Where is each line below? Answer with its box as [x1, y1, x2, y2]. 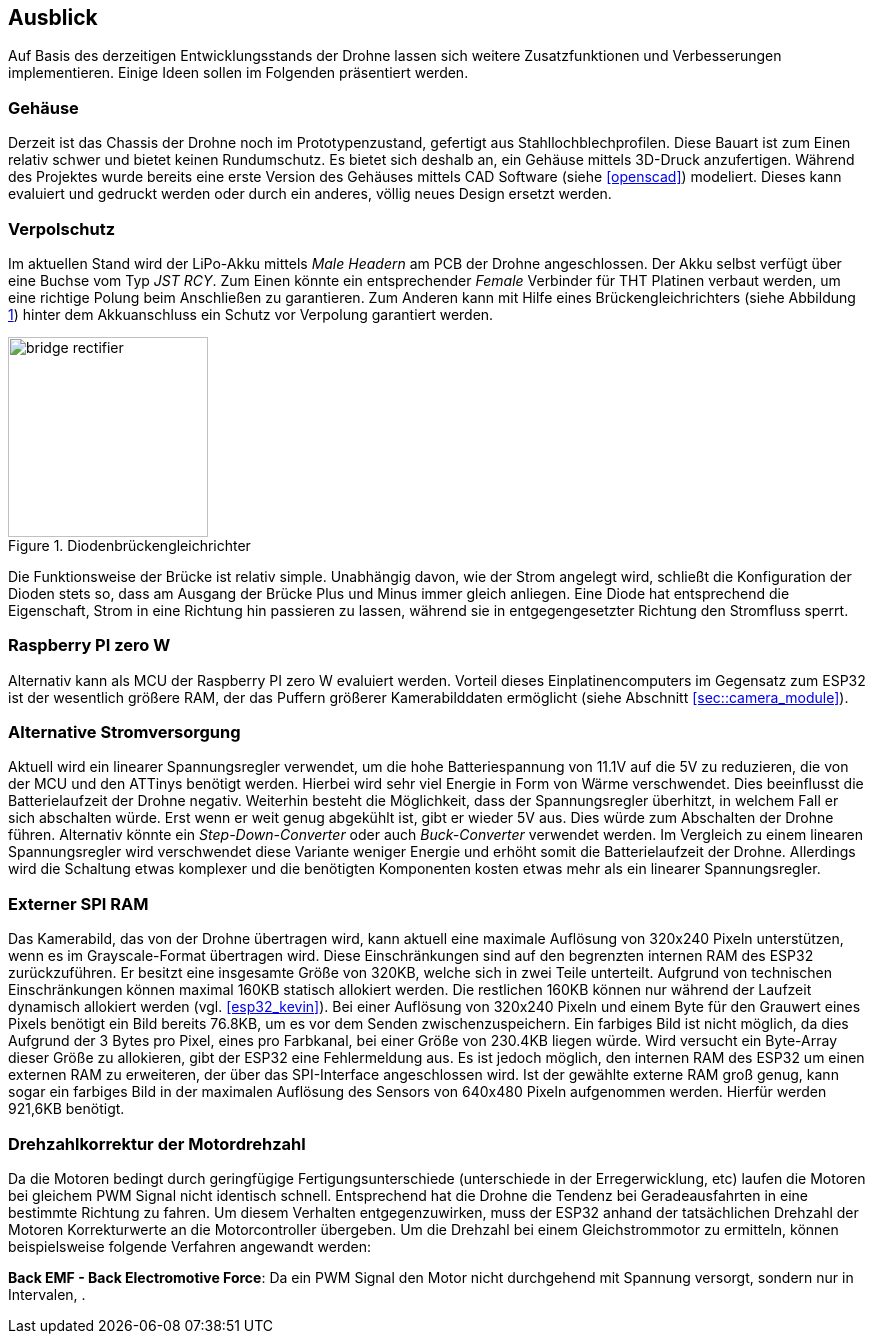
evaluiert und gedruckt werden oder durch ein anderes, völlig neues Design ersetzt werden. [8, 185, 612, 203]
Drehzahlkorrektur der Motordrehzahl [8, 1133, 306, 1154]
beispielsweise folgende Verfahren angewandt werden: [8, 1237, 371, 1255]
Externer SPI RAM [8, 893, 149, 914]
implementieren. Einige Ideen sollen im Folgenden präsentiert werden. [8, 64, 469, 82]
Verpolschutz [8, 218, 116, 239]
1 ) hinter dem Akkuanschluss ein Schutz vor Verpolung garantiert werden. [8, 305, 494, 323]
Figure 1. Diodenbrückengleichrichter [8, 536, 251, 554]
